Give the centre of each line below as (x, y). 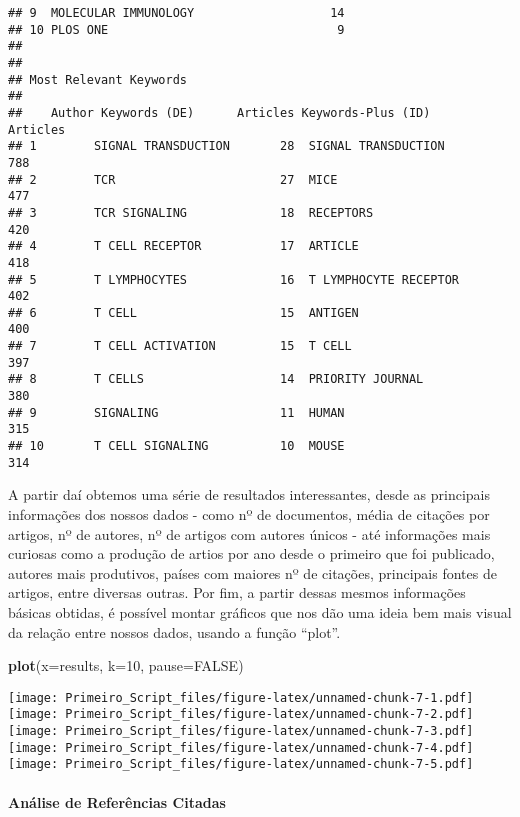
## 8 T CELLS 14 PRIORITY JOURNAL (216, 379)
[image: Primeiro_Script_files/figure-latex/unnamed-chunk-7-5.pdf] (241, 764)
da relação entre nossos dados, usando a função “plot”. (174, 631)
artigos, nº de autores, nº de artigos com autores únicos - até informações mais (249, 533)
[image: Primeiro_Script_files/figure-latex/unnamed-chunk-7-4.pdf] (241, 747)
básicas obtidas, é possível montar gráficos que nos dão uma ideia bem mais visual (260, 611)
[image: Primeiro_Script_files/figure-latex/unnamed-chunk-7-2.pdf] (241, 714)
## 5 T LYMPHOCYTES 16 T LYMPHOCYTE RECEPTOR (234, 279)
